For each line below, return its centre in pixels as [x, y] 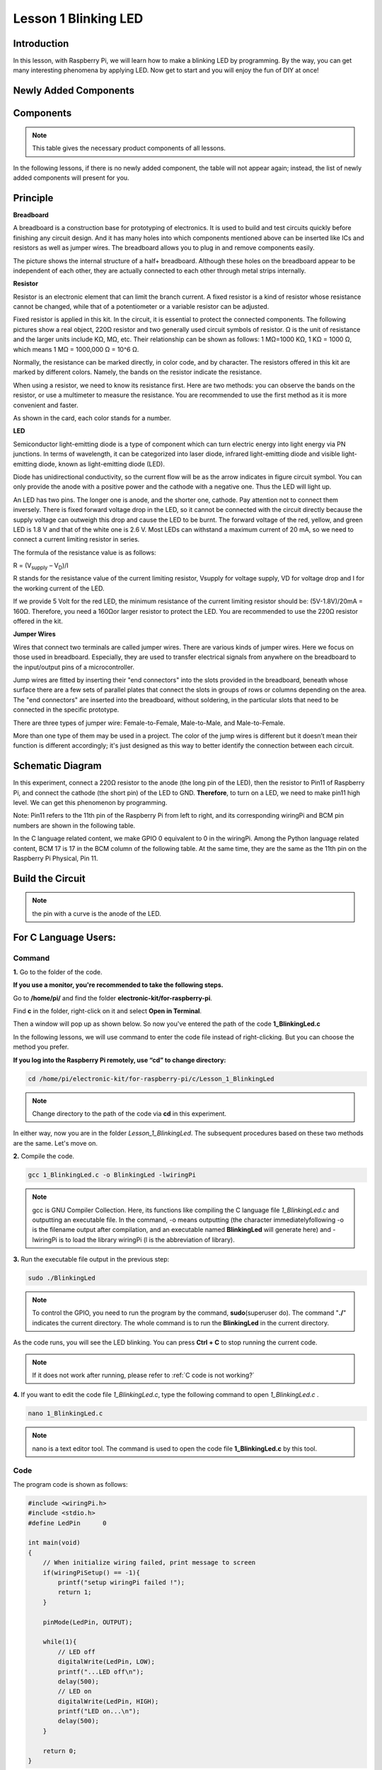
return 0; [60, 1751]
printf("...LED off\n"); [101, 1672]
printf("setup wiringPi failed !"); [121, 1583]
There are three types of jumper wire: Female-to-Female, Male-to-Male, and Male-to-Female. [149, 723]
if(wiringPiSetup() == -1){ [92, 1572]
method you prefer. [41, 1047]
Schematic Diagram [57, 766]
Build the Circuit [49, 878]
